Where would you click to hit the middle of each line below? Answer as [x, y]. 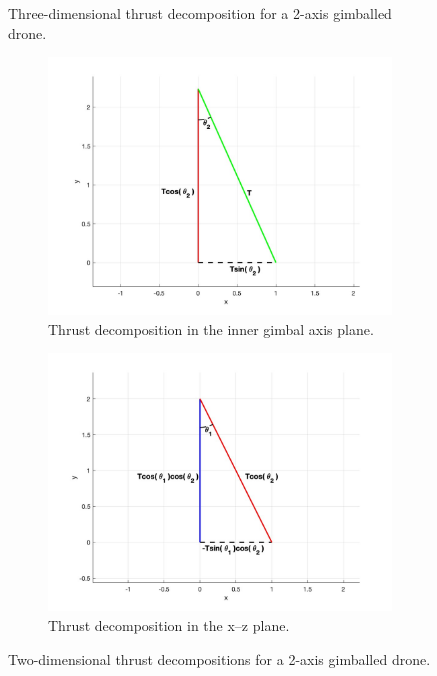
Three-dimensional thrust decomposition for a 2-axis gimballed [200, 13]
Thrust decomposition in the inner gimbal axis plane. [211, 328]
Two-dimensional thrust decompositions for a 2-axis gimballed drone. [219, 658]
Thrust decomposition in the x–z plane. [169, 624]
